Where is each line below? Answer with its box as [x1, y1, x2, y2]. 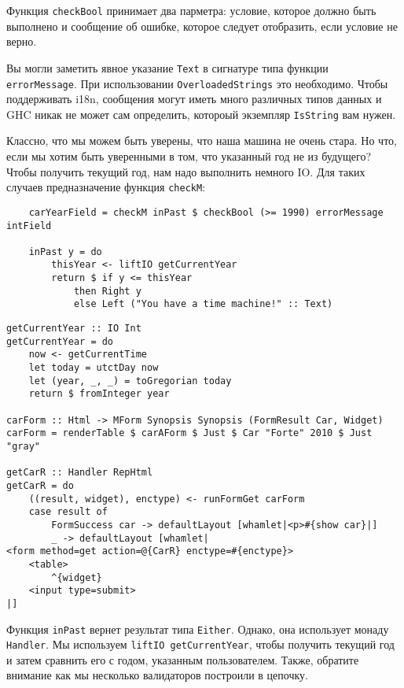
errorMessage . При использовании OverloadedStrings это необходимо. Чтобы [6, 75, 388, 91]
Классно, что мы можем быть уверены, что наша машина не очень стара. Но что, [6, 132, 397, 149]
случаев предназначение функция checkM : [6, 179, 206, 195]
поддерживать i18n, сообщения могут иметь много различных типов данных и [6, 91, 382, 107]
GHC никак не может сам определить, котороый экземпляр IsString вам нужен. [6, 105, 396, 122]
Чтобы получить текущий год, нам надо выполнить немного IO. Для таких [6, 163, 365, 179]
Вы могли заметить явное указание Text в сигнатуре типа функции [6, 59, 329, 76]
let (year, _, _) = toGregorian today [28, 375, 232, 387]
